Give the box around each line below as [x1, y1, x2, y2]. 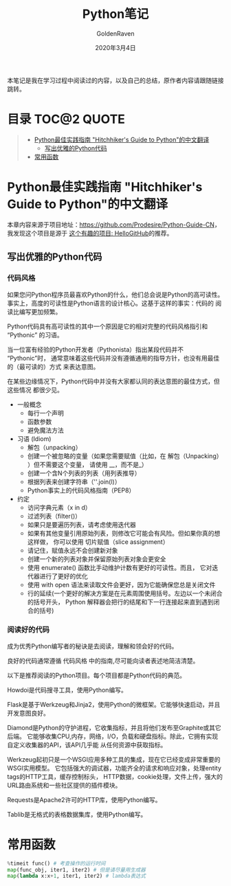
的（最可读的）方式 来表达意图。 [7, 362, 100, 371]
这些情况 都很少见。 [7, 385, 63, 394]
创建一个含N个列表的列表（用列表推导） [27, 468, 141, 477]
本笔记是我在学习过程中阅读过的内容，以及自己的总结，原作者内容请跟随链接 [7, 76, 224, 84]
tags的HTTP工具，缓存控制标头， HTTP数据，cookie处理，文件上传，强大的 [7, 772, 223, 780]
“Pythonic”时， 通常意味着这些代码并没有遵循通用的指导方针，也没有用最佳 [7, 354, 220, 362]
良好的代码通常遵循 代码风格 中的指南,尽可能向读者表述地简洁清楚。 [7, 657, 199, 665]
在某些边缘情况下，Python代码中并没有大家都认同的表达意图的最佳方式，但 [7, 377, 220, 385]
